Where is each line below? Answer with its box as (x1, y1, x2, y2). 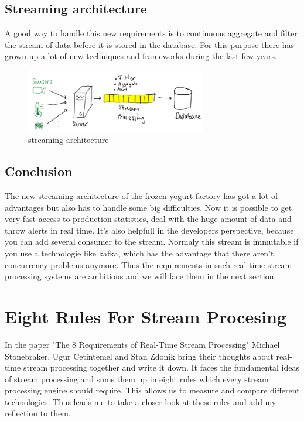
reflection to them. (5, 407, 71, 419)
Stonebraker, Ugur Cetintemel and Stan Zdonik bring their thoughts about (5, 350, 274, 362)
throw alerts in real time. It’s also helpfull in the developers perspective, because (5, 224, 294, 236)
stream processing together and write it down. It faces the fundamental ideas (23, 361, 299, 374)
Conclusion (5, 162, 73, 180)
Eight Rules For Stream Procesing (5, 304, 287, 328)
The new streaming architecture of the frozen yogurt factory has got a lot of (5, 190, 278, 202)
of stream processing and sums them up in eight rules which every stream (5, 372, 269, 385)
